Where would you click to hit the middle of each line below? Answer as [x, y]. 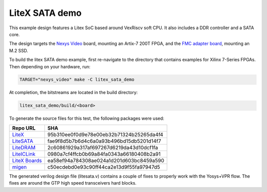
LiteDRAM [24, 147]
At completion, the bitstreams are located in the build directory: [73, 93]
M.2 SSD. [19, 50]
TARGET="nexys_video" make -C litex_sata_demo [77, 80]
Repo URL [24, 128]
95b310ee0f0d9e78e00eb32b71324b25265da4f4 [105, 135]
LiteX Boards [27, 160]
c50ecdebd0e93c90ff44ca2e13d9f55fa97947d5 [104, 167]
